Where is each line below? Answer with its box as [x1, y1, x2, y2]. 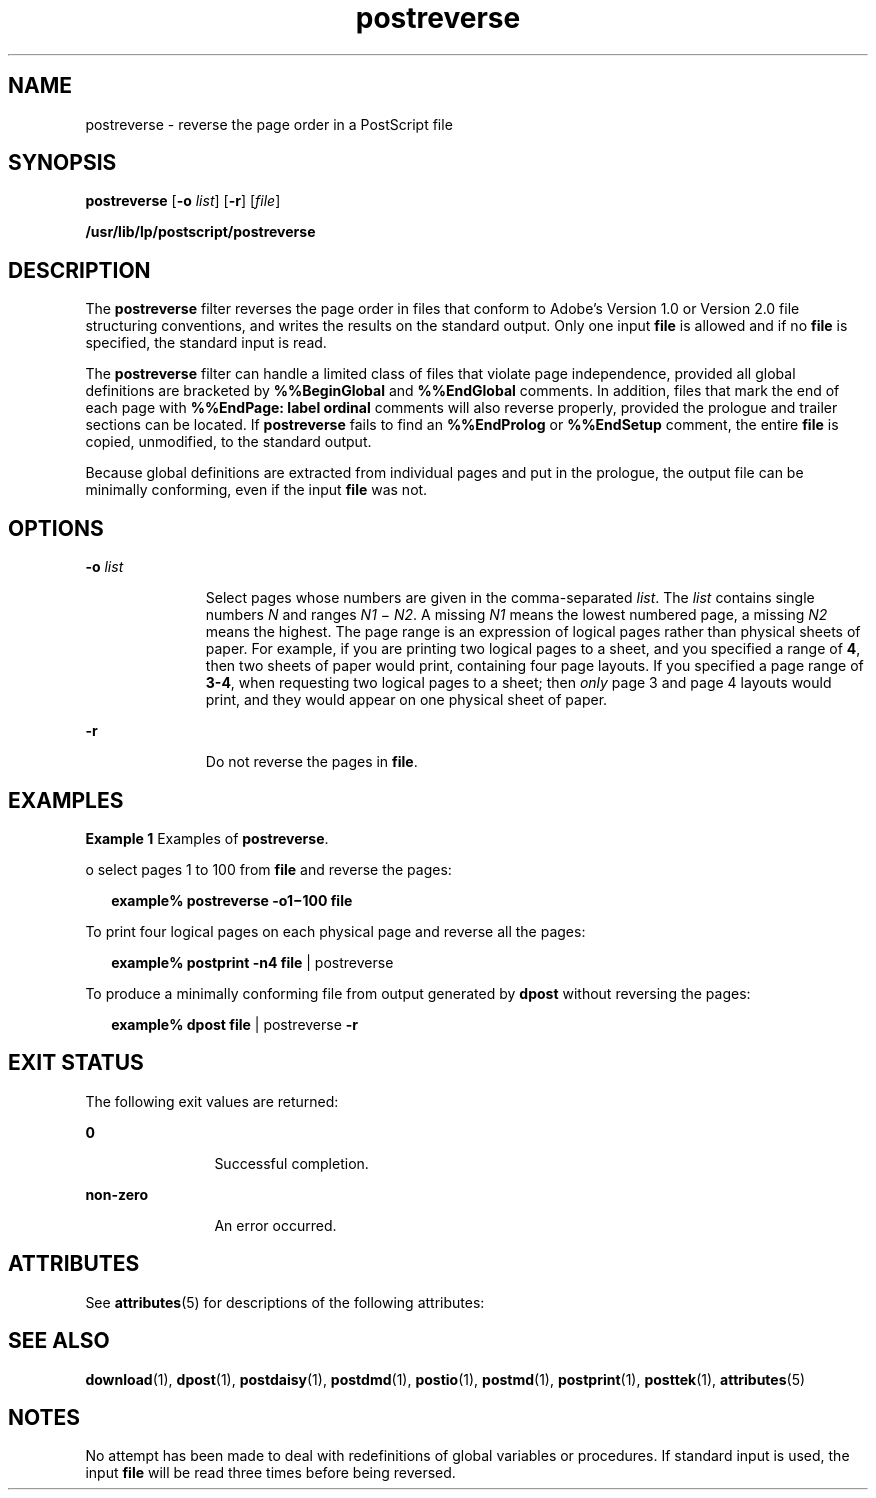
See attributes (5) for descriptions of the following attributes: [85, 1293, 485, 1311]
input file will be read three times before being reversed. [85, 1464, 456, 1482]
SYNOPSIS [8, 150, 117, 176]
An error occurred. [214, 1216, 337, 1234]
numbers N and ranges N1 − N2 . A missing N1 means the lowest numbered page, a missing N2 [205, 606, 828, 624]
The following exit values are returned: [85, 1092, 339, 1110]
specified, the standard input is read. [85, 334, 327, 352]
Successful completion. [214, 1154, 369, 1172]
